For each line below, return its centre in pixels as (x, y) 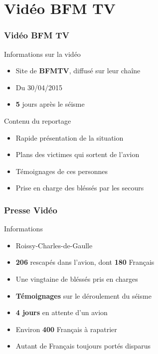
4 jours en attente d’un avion (62, 312)
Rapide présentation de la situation (70, 137)
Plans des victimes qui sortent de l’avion (78, 154)
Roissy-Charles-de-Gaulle (54, 245)
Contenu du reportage (38, 120)
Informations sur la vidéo (42, 54)
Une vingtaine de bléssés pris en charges (77, 278)
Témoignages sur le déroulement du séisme (83, 295)
